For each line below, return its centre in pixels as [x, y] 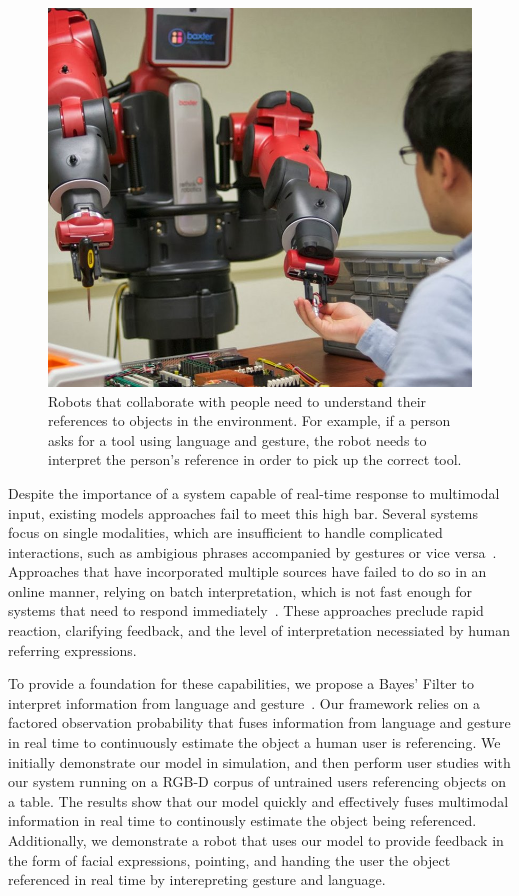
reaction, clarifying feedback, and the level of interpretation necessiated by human [259, 630]
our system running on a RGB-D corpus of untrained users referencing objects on [257, 781]
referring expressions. [72, 649]
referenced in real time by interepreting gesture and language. [197, 879]
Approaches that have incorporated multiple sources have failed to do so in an [247, 571]
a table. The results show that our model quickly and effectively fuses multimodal [258, 800]
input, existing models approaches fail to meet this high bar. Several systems [243, 512]
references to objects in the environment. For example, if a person [249, 420]
